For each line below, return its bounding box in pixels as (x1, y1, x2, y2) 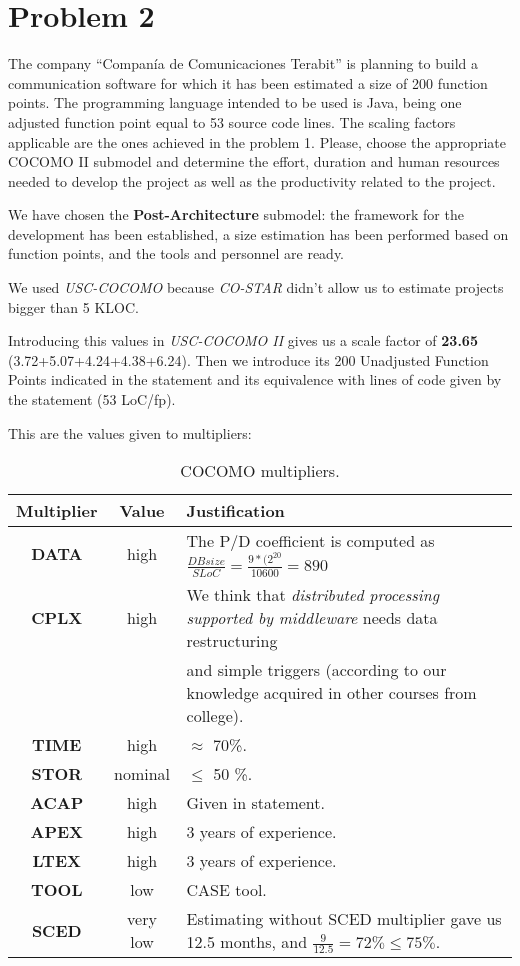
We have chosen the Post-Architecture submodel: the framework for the (8, 204, 464, 225)
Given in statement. (186, 790, 325, 814)
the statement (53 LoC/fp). (8, 389, 176, 410)
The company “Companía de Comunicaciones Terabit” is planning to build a (8, 53, 478, 74)
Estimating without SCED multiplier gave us (186, 906, 502, 930)
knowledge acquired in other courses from (186, 680, 477, 704)
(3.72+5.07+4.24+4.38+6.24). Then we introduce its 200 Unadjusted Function (8, 349, 489, 370)
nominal (114, 761, 171, 785)
